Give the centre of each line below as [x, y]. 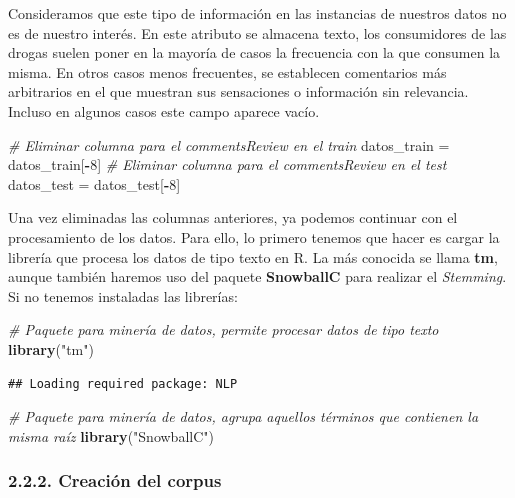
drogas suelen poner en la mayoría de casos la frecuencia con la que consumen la [254, 52]
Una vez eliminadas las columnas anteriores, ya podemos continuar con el [233, 217]
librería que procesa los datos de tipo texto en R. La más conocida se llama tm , [253, 256]
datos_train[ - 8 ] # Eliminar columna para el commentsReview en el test [227, 164]
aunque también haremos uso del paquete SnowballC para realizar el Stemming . [257, 276]
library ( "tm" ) [51, 348]
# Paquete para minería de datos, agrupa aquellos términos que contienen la [243, 416]
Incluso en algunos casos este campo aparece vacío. [164, 110]
